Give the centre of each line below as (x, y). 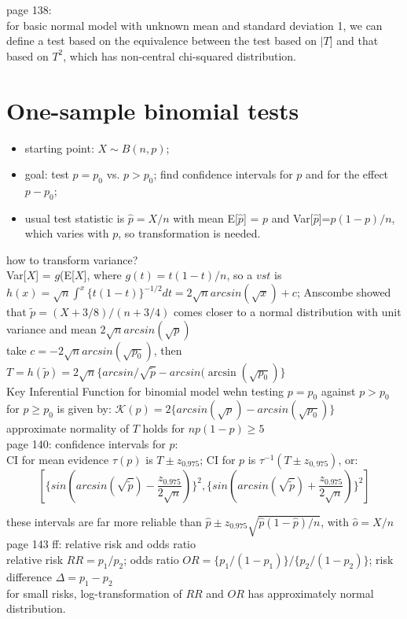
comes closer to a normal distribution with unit (287, 312)
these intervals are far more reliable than (104, 521)
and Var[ (292, 217)
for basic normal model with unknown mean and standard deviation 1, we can (194, 25)
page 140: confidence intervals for (86, 444)
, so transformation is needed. (189, 233)
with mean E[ (205, 217)
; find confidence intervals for (223, 174)
